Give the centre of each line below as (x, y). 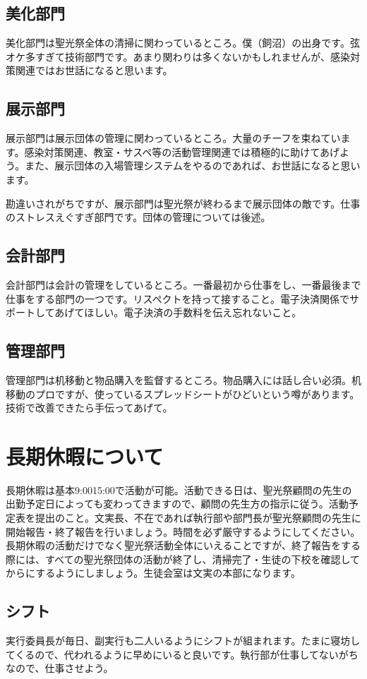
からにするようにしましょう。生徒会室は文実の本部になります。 (153, 573)
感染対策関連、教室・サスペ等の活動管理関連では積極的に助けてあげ (182, 151)
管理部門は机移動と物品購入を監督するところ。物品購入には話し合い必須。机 (183, 379)
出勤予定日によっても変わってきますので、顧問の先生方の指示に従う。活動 (177, 504)
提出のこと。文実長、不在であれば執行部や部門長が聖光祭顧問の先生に (198, 518)
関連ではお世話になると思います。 (94, 70)
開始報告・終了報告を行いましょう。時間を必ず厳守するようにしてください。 (183, 531)
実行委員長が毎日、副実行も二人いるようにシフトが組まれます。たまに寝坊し (183, 641)
